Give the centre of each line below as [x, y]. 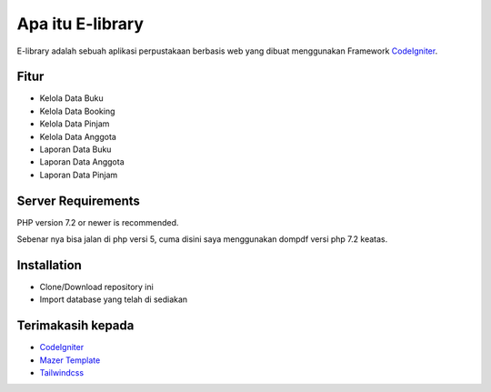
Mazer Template [70, 360]
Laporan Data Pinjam [79, 175]
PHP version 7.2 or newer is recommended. [98, 222]
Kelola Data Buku [71, 98]
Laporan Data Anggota [82, 162]
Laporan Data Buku [75, 149]
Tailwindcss [62, 373]
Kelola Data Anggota [78, 136]
